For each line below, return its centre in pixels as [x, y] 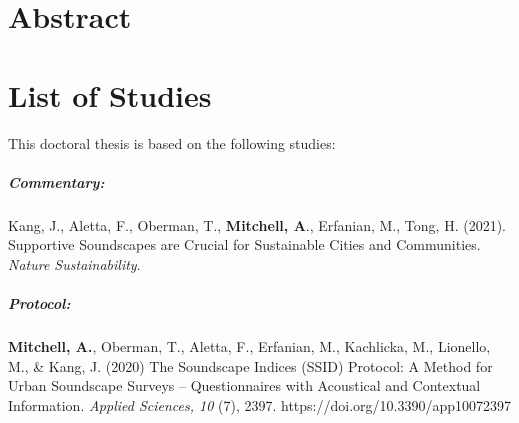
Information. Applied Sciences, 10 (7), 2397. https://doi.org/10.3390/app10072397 [259, 404]
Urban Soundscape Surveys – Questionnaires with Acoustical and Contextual [244, 385]
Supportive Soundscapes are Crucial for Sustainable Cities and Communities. [244, 244]
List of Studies [110, 94]
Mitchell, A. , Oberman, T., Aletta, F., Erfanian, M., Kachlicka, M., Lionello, [249, 346]
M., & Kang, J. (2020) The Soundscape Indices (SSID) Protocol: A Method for [250, 365]
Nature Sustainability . [74, 263]
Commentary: [56, 181]
